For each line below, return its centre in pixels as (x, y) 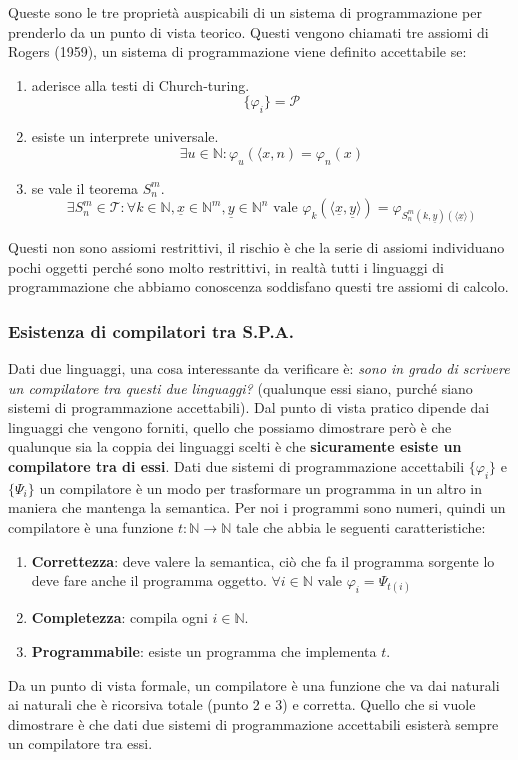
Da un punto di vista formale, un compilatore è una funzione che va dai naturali (254, 684)
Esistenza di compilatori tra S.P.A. (151, 330)
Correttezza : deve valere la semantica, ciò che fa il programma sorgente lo (263, 560)
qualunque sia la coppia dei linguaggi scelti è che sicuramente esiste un (235, 446)
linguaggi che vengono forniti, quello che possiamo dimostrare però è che (230, 426)
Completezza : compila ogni (119, 617)
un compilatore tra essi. (80, 743)
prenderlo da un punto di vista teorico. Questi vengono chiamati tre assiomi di (248, 31)
